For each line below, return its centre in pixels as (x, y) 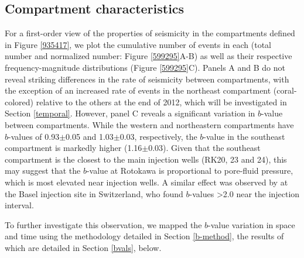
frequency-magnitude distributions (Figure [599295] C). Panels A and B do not (145, 67)
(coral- (285, 90)
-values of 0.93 (34, 136)
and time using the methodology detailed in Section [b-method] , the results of (144, 236)
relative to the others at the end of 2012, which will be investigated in (161, 102)
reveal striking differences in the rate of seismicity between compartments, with (147, 79)
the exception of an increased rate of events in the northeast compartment (138, 90)
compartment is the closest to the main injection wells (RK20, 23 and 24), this (146, 159)
